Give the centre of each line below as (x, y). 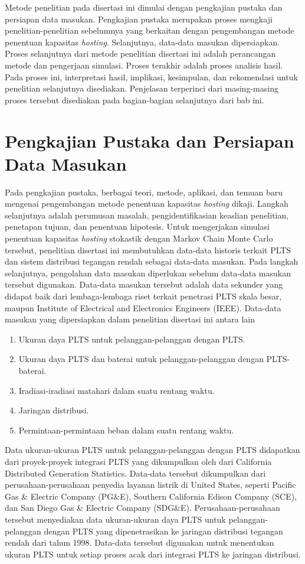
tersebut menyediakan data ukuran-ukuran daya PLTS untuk (115, 519)
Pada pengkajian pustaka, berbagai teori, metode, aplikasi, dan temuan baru (144, 192)
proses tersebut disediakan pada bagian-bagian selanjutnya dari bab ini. (135, 100)
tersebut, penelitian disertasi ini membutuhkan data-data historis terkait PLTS (148, 250)
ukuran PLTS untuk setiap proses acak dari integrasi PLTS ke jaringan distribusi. (153, 554)
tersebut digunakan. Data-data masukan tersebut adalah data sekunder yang (144, 284)
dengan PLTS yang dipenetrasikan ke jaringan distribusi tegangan (163, 531)
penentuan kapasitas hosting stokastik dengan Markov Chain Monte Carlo (139, 238)
